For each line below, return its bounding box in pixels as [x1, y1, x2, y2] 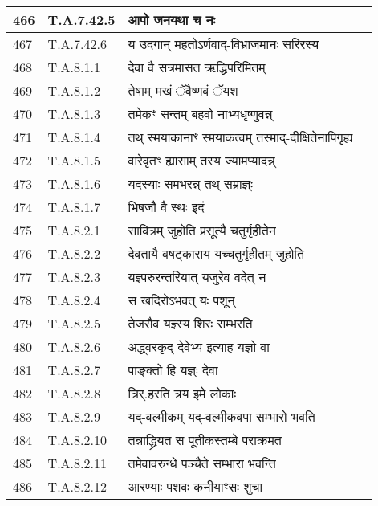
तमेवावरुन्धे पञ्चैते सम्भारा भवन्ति [128, 454, 276, 472]
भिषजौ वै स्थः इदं [128, 198, 205, 216]
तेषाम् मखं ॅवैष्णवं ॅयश [128, 81, 238, 100]
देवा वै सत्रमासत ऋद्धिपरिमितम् [128, 58, 266, 76]
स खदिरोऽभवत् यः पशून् [128, 291, 235, 309]
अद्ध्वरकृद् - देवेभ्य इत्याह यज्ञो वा [128, 337, 270, 356]
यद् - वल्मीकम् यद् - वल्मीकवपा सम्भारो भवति [128, 407, 315, 426]
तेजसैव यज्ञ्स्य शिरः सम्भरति [128, 314, 253, 333]
